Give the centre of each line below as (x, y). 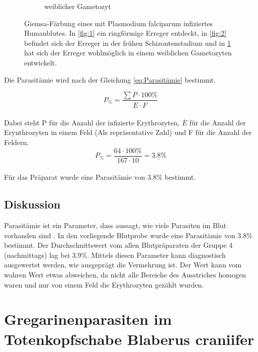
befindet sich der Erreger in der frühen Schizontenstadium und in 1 (127, 43)
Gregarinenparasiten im (88, 319)
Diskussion (32, 204)
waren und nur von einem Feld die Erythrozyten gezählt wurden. (104, 284)
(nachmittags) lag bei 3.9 (43, 255)
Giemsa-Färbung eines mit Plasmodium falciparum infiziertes (119, 23)
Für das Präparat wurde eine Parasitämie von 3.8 (80, 177)
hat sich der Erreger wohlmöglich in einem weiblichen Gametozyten (128, 53)
